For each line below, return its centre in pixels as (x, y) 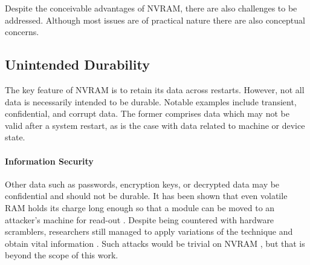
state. (15, 137)
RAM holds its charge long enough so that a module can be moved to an (140, 207)
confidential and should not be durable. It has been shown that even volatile (146, 196)
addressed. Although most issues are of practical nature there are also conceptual (155, 20)
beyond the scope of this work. (62, 255)
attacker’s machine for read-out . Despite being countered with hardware (140, 219)
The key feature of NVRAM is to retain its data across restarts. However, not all (155, 89)
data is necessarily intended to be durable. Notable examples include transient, (151, 101)
